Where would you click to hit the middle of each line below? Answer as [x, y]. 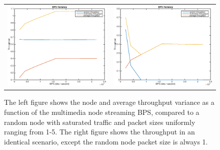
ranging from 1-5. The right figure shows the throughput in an [99, 132]
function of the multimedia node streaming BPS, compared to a [102, 112]
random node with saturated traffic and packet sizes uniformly [100, 122]
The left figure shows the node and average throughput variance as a [109, 102]
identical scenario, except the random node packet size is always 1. [106, 141]
